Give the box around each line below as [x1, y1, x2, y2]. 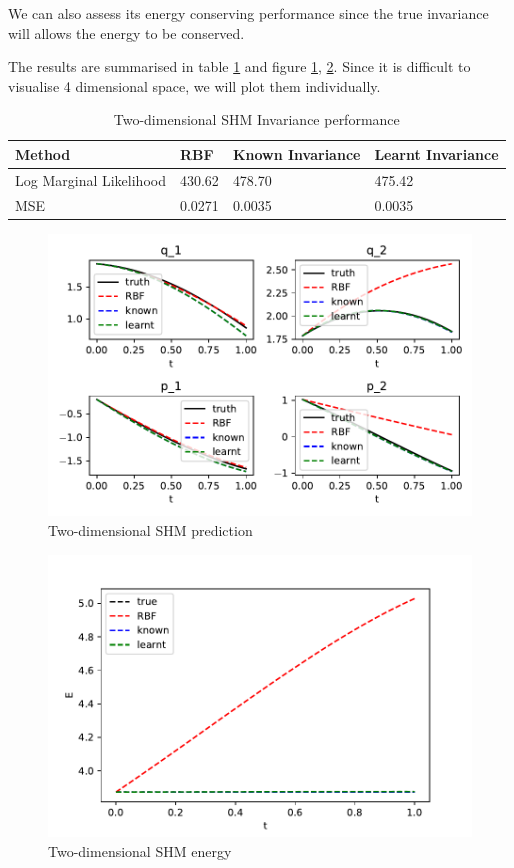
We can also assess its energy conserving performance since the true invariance [8, 3, 489, 23]
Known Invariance [232, 143, 361, 164]
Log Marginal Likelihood [15, 169, 166, 190]
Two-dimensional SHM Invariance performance [113, 109, 400, 130]
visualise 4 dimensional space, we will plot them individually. [8, 75, 381, 96]
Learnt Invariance [374, 143, 499, 164]
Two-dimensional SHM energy [48, 840, 232, 861]
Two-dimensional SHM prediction [48, 520, 253, 540]
